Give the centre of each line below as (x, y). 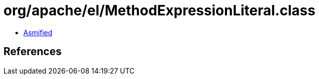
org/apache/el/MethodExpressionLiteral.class (159, 10)
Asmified (38, 32)
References (33, 52)
